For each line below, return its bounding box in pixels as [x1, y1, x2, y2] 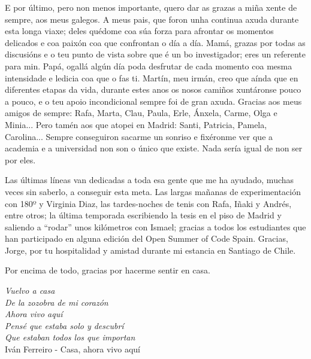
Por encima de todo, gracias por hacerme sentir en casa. [5, 264, 210, 276]
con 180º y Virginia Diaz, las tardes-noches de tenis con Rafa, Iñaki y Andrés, [5, 197, 292, 209]
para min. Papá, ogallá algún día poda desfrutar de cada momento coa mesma [5, 59, 292, 72]
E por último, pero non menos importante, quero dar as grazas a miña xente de [5, 1, 297, 13]
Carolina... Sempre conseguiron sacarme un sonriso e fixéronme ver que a [5, 130, 273, 142]
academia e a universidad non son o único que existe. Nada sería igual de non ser [5, 142, 303, 154]
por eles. [5, 153, 36, 166]
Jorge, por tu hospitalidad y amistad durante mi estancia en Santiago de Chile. [5, 244, 296, 256]
